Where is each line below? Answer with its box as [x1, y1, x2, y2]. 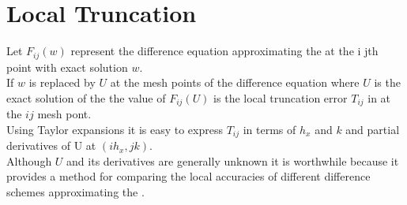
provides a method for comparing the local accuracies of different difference [6, 168, 371, 184]
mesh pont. [37, 106, 92, 122]
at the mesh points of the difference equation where [110, 74, 360, 91]
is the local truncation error [213, 89, 348, 106]
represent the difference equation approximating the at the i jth [70, 43, 379, 59]
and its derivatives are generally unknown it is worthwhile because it [66, 152, 399, 169]
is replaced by [28, 74, 96, 91]
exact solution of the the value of [6, 89, 166, 106]
